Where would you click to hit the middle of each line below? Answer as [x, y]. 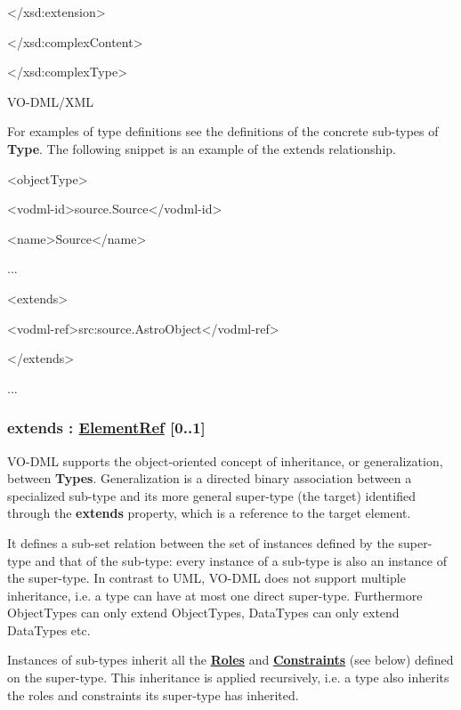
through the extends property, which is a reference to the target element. [209, 513]
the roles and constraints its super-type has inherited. [153, 694]
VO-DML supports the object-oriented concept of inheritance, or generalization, [225, 460]
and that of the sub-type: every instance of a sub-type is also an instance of [241, 560]
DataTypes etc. [49, 629]
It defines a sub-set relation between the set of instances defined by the [201, 542]
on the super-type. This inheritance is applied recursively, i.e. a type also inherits [228, 678]
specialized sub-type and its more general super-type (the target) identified [211, 495]
